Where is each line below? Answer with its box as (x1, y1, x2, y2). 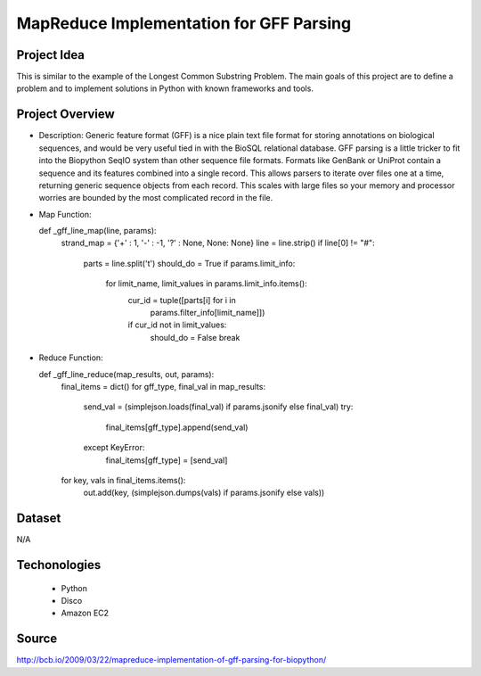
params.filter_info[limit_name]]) (150, 308, 265, 318)
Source (16, 631, 58, 647)
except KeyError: (83, 442, 145, 453)
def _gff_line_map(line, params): (38, 226, 157, 236)
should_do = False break (150, 332, 240, 342)
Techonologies (16, 557, 102, 573)
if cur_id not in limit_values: (127, 319, 227, 330)
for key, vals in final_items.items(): (61, 474, 186, 485)
